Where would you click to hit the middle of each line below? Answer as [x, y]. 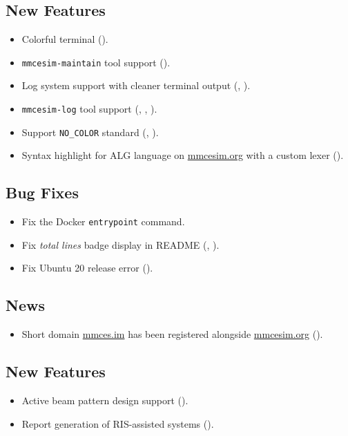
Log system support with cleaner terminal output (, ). [136, 85]
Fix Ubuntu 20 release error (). [87, 268]
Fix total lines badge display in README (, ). [120, 244]
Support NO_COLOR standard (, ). [90, 132]
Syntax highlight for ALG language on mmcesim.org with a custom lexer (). [183, 155]
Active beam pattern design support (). [105, 400]
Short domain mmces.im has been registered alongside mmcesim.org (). [172, 334]
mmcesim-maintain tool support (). [96, 62]
